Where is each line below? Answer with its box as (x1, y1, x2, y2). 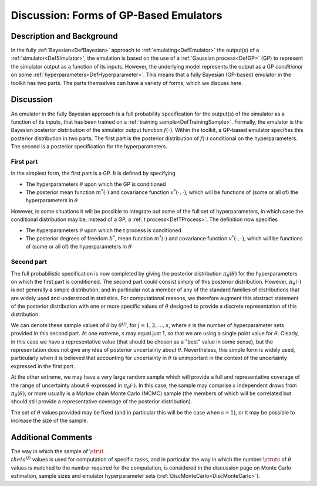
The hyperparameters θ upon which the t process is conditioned (25, 226, 181, 234)
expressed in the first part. (11, 362, 75, 369)
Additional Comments (11, 432, 93, 442)
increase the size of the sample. (11, 417, 88, 424)
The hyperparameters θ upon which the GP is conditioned (25, 181, 166, 188)
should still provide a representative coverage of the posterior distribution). (11, 398, 193, 405)
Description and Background (11, 31, 118, 41)
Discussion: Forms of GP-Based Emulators (11, 9, 222, 22)
